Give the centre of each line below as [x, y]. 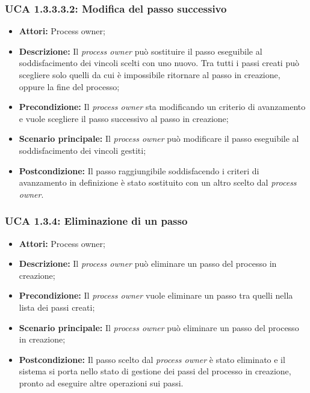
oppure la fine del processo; [69, 86]
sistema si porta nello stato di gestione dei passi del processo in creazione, [155, 371]
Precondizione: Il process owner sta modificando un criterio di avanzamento [162, 107]
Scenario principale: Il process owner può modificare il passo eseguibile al [159, 139]
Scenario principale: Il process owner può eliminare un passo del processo [159, 327]
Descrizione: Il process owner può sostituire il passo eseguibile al [141, 51]
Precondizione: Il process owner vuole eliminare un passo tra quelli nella [156, 295]
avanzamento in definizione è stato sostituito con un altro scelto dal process [158, 182]
